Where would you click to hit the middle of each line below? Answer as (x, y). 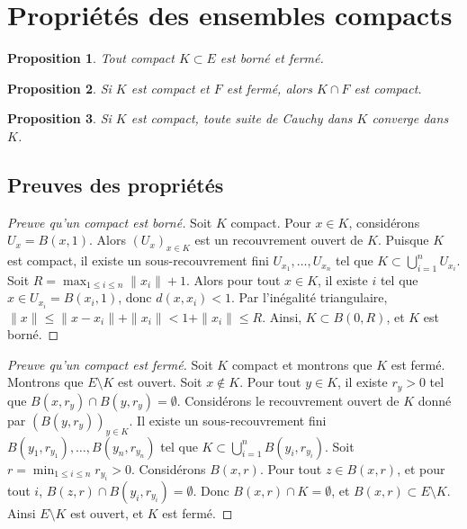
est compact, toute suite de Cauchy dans (242, 118)
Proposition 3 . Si (59, 118)
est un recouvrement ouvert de (279, 240)
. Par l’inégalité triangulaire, (310, 297)
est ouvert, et (107, 513)
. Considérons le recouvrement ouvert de (288, 400)
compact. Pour (271, 222)
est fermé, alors (269, 88)
